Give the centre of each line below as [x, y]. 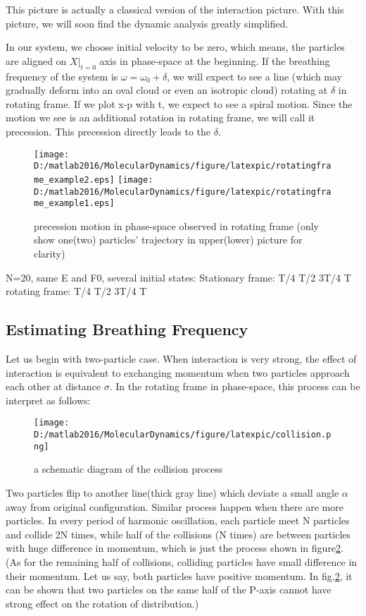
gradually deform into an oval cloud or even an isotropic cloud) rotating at [167, 90]
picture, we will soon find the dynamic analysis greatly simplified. [147, 23]
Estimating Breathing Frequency [127, 329]
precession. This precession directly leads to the [108, 131]
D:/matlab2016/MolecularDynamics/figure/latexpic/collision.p [183, 435]
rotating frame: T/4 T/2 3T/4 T [76, 291]
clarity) [50, 254]
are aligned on [36, 60]
